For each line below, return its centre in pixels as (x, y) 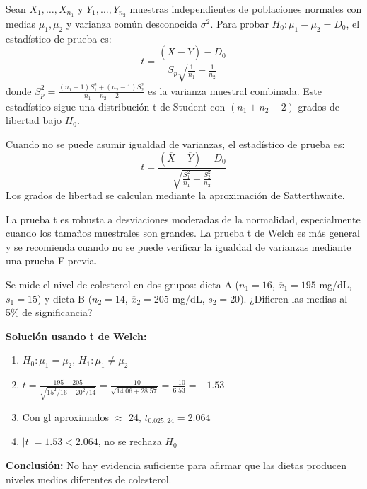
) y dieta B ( (65, 298)
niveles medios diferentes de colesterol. (89, 479)
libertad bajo (34, 120)
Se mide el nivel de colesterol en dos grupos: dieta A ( (123, 285)
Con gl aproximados (66, 416)
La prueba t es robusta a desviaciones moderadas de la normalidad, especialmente (183, 219)
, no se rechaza (130, 441)
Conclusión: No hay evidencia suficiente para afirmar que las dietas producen (176, 465)
